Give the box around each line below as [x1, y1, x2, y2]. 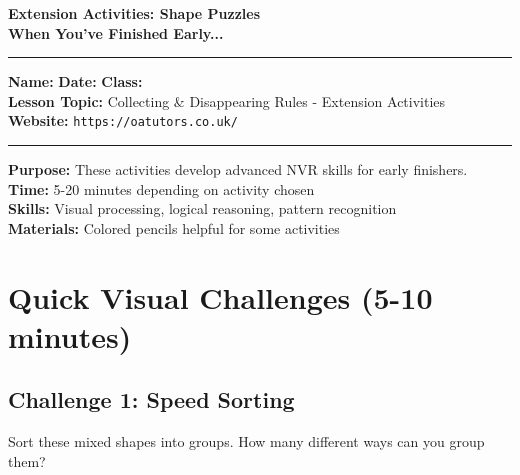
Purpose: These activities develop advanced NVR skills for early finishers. [8, 159, 468, 180]
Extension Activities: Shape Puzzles [8, 3, 260, 23]
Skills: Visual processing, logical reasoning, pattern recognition [8, 198, 397, 219]
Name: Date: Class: [8, 71, 143, 92]
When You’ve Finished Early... [8, 22, 224, 43]
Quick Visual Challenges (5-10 [8, 276, 433, 317]
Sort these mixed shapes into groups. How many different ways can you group [8, 431, 485, 452]
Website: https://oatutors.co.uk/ [8, 110, 238, 131]
